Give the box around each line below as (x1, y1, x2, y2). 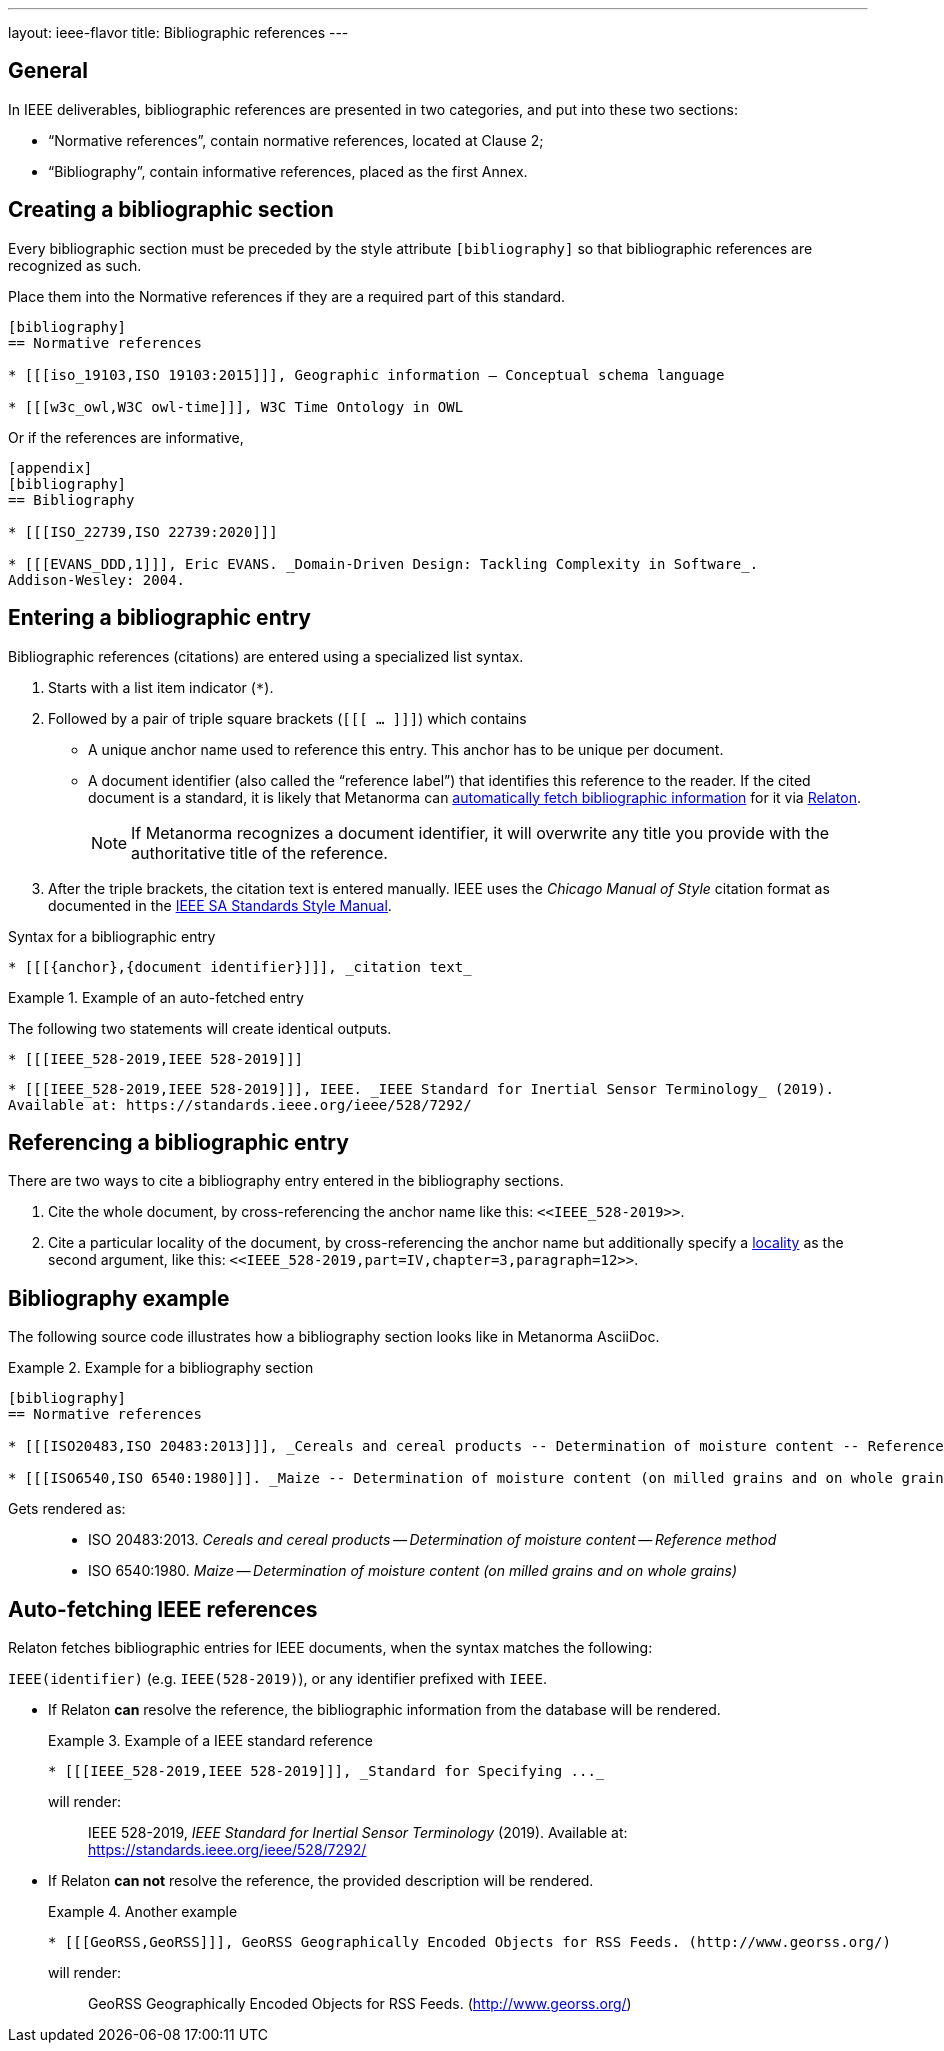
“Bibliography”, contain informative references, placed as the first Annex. (48, 162, 528, 180)
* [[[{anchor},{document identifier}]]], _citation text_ (8, 958, 472, 975)
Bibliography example (8, 1285, 230, 1311)
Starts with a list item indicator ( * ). (48, 678, 274, 696)
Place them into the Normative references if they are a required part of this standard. (8, 287, 566, 305)
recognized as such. (8, 256, 142, 274)
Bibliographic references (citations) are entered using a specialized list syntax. (8, 647, 524, 665)
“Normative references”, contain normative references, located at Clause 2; (48, 131, 544, 149)
